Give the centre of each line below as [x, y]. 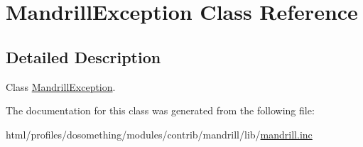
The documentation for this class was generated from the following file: [160, 110]
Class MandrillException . [61, 86]
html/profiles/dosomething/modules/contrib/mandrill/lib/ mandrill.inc [159, 134]
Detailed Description [83, 56]
